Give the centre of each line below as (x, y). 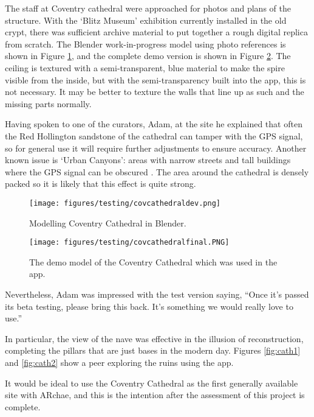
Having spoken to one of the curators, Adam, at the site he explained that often (154, 124)
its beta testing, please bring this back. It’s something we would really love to (149, 306)
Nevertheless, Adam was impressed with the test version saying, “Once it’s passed (157, 294)
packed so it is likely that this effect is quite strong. (101, 184)
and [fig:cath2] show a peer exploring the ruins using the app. (119, 362)
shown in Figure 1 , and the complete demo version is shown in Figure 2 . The (148, 56)
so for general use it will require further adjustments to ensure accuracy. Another (156, 148)
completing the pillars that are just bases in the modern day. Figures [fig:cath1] (153, 350)
